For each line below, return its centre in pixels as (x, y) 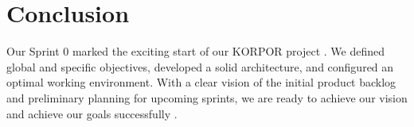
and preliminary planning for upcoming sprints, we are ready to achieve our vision (207, 97)
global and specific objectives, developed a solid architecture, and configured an (200, 66)
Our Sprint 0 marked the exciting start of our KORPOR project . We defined (195, 51)
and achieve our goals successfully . (92, 113)
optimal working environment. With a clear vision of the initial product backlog (201, 82)
